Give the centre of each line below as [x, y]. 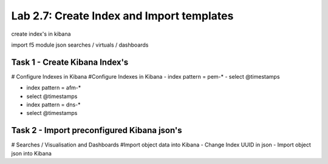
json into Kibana [31, 153]
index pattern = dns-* [54, 105]
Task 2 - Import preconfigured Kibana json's [97, 130]
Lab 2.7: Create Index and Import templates [122, 16]
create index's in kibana [41, 34]
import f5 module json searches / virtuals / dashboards [80, 45]
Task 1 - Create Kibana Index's [70, 62]
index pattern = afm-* [54, 88]
